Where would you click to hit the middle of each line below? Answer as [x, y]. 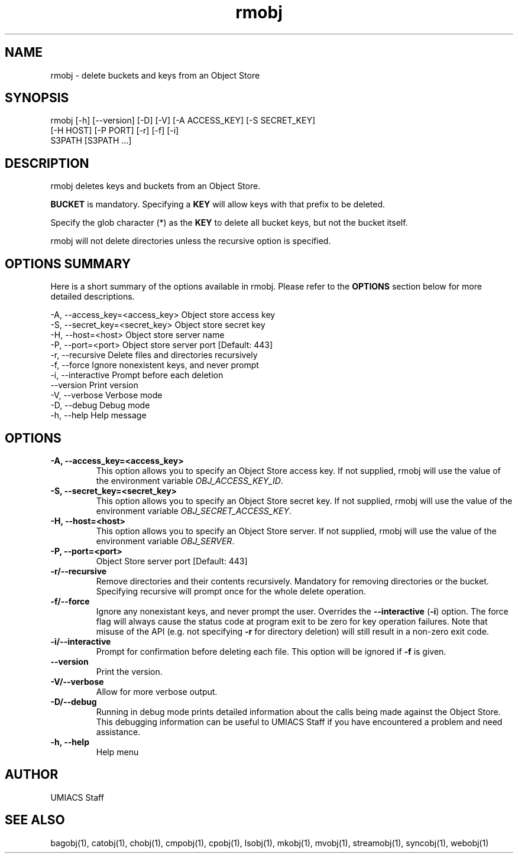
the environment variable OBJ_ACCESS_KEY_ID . [190, 480]
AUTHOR [32, 775]
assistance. [118, 732]
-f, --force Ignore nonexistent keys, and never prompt [155, 365]
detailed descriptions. [93, 297]
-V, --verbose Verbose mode [106, 395]
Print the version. [129, 671]
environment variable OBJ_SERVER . [165, 541]
